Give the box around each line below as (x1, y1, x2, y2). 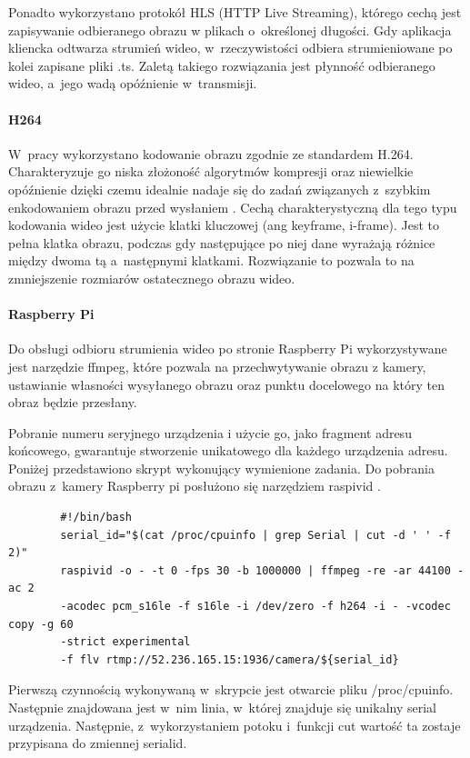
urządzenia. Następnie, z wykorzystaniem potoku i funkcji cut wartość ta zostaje (8, 715, 461, 734)
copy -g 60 (8, 617, 74, 631)
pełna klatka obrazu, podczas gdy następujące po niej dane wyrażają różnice (8, 233, 435, 252)
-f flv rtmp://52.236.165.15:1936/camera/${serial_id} (60, 653, 399, 666)
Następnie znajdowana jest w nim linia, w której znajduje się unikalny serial (8, 698, 436, 716)
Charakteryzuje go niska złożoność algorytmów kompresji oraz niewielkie (8, 162, 414, 181)
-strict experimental (60, 635, 191, 649)
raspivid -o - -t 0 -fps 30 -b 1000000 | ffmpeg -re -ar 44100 (60, 564, 451, 577)
